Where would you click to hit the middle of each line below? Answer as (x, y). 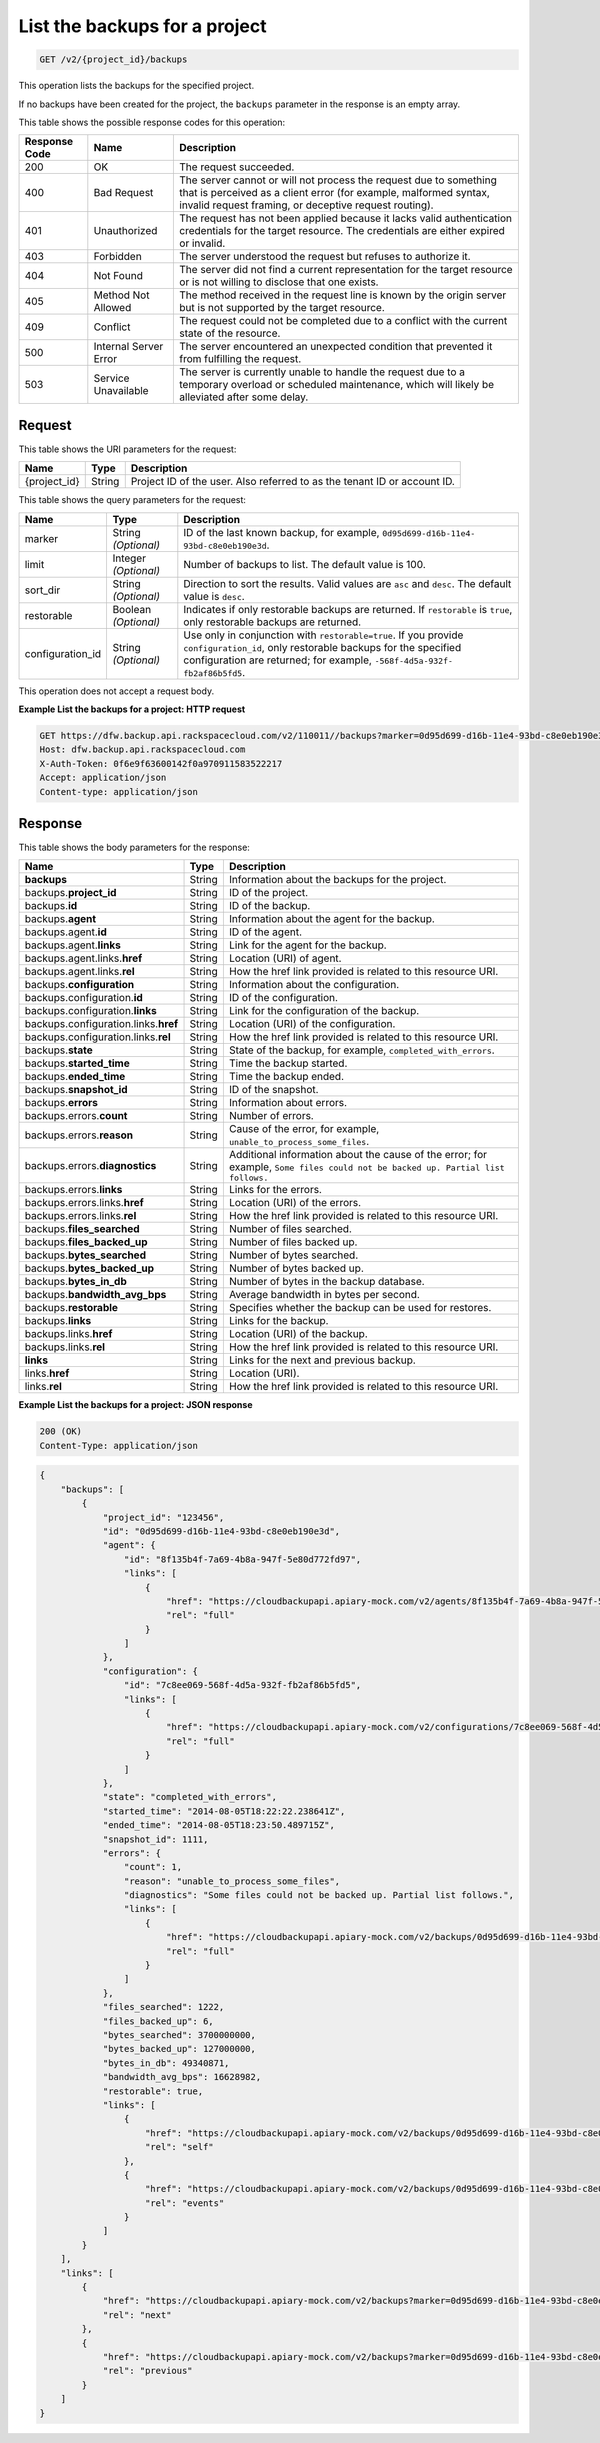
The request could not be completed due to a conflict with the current (343, 321)
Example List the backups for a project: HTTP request (132, 709)
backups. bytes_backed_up (89, 1268)
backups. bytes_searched (85, 1255)
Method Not (121, 295)
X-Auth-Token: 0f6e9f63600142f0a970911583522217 (161, 763)
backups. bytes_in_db (75, 1282)
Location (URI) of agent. (285, 958)
